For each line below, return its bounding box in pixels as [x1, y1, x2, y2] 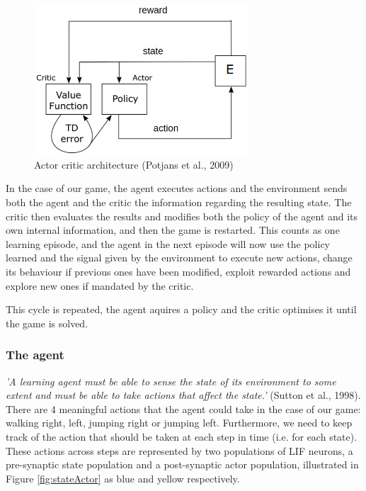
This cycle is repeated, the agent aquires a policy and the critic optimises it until [6, 302, 357, 317]
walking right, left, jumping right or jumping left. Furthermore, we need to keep [6, 415, 353, 430]
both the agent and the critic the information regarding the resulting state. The [6, 194, 352, 209]
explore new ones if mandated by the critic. [6, 278, 194, 293]
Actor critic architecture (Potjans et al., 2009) [34, 157, 234, 171]
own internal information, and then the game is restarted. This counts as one [6, 222, 340, 237]
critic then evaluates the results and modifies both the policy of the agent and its [6, 208, 358, 223]
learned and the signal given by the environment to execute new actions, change [6, 250, 353, 265]
